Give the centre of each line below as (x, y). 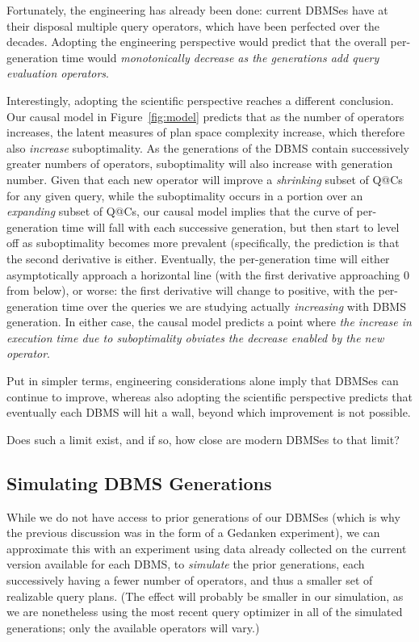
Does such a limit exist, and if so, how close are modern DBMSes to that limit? (203, 439)
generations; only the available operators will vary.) (133, 627)
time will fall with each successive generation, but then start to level (230, 227)
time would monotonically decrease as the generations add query (220, 57)
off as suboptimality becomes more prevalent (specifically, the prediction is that (203, 243)
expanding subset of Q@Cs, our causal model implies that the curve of (180, 211)
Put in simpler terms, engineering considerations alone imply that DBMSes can (203, 381)
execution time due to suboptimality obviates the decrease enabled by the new (195, 337)
